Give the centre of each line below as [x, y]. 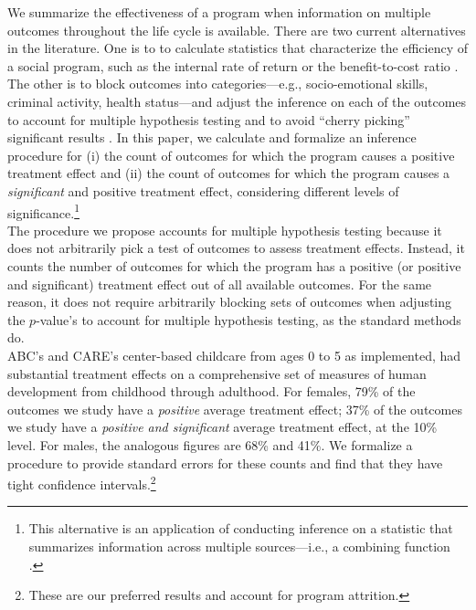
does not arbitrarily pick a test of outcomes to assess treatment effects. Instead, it [236, 248]
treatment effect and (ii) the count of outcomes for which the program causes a [229, 173]
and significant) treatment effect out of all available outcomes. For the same [220, 284]
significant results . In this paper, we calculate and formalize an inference [212, 137]
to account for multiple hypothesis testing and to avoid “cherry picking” [209, 119]
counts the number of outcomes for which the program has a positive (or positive [234, 265]
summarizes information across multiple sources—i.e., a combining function [239, 546]
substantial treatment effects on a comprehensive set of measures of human [217, 373]
